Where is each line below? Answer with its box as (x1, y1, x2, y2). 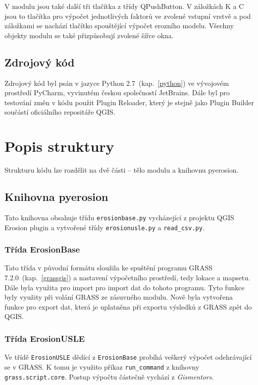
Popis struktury (4, 136, 114, 156)
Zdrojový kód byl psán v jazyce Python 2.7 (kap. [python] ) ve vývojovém (4, 77, 229, 88)
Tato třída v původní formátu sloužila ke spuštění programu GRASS (4, 262, 212, 273)
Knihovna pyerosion (4, 189, 108, 204)
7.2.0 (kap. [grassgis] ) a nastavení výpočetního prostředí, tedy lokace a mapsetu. (4, 272, 251, 282)
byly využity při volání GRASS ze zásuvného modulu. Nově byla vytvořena (4, 292, 233, 302)
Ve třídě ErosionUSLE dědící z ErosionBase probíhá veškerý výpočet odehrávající (4, 352, 252, 362)
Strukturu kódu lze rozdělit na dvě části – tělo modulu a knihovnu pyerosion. (4, 165, 239, 175)
